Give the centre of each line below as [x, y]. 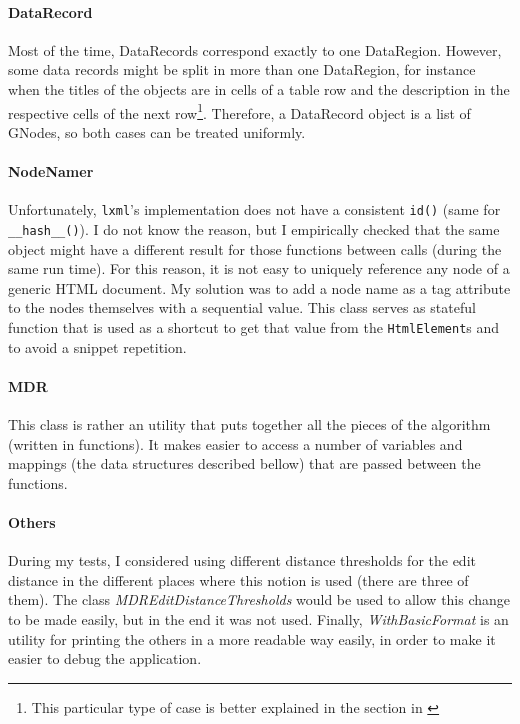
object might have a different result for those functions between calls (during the [255, 248]
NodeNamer [51, 171]
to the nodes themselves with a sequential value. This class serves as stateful [242, 307]
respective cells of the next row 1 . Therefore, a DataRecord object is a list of [239, 111]
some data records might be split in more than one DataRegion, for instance [242, 69]
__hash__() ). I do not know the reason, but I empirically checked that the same [254, 228]
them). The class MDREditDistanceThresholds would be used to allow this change [259, 599]
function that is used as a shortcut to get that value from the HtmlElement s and [254, 326]
